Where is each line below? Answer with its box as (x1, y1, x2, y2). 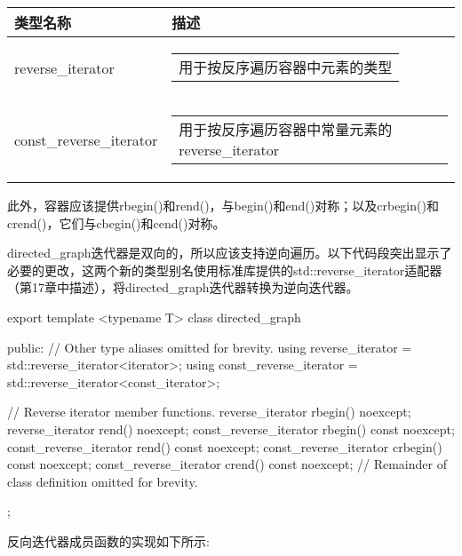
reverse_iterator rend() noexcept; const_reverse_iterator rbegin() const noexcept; (7, 419, 455, 438)
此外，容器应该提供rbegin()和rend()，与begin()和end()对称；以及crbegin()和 (7, 196, 439, 214)
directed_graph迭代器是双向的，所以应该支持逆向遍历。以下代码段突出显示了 (7, 243, 452, 262)
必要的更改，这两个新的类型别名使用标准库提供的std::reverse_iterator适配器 (7, 260, 442, 279)
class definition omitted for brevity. (7, 472, 198, 490)
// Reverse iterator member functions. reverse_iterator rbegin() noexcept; (7, 402, 411, 421)
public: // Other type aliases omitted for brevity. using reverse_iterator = (7, 338, 412, 356)
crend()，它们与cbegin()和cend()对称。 (7, 213, 226, 232)
